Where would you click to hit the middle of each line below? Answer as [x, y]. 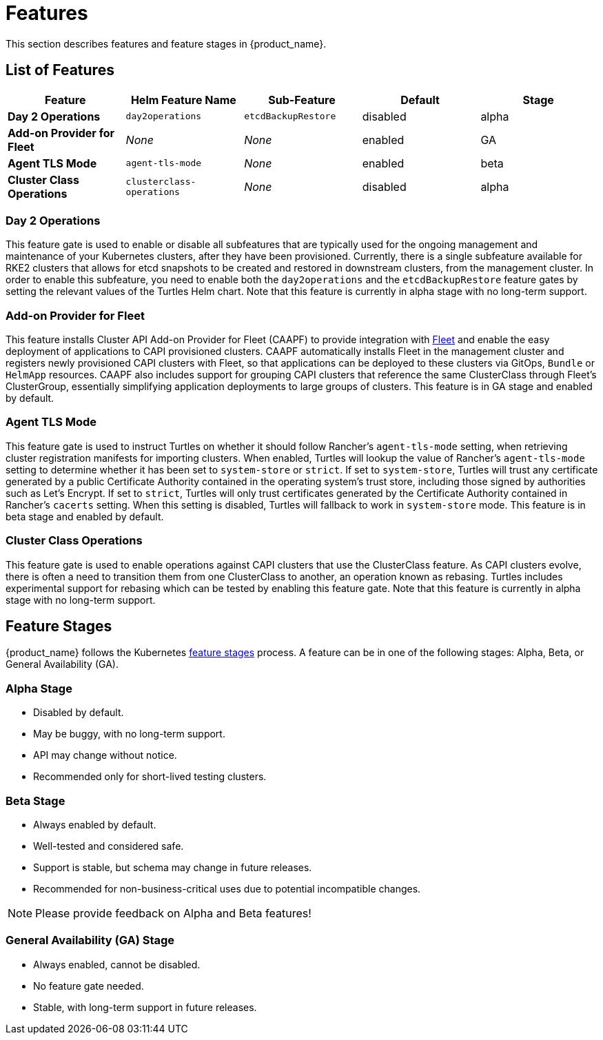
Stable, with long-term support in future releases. [145, 1007]
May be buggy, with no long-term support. [129, 734]
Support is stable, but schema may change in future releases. [173, 867]
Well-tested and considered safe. [109, 846]
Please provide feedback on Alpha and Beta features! [173, 913]
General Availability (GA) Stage [90, 940]
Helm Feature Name [183, 100]
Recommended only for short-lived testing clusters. [150, 777]
